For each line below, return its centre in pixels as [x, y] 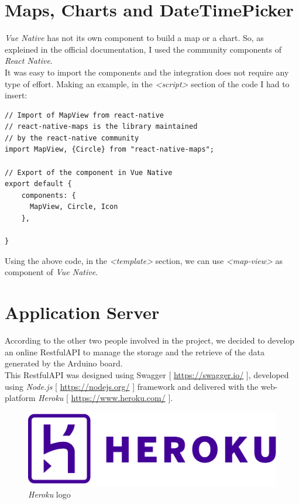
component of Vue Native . [51, 272]
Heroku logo [49, 494]
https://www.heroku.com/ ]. [122, 398]
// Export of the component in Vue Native [89, 172]
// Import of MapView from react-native [85, 115]
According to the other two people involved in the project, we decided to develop [150, 340]
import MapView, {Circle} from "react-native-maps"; [109, 150]
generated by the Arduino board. [64, 363]
